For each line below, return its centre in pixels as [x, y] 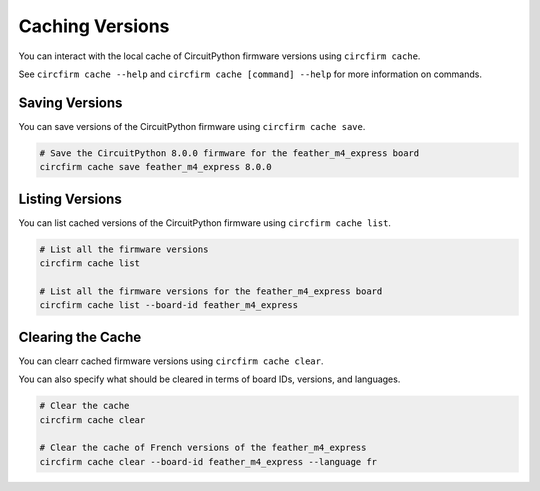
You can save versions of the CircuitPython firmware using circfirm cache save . [192, 126]
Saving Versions [70, 102]
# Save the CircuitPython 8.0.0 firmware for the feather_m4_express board [229, 153]
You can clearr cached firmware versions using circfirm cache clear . [171, 361]
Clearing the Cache [80, 336]
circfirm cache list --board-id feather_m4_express [169, 305]
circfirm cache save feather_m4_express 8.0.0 [155, 167]
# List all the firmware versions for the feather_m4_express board [211, 291]
